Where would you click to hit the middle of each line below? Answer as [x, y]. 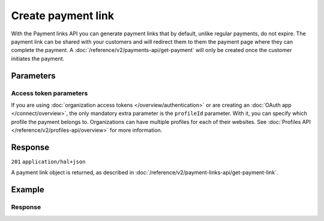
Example [28, 190]
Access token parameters [49, 93]
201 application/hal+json [48, 161]
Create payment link [62, 16]
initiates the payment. [38, 58]
